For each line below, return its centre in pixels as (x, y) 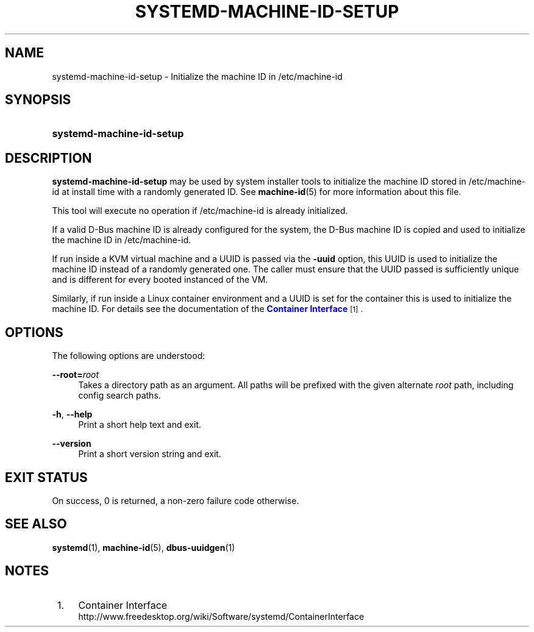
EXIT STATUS (46, 477)
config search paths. (119, 396)
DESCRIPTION (48, 158)
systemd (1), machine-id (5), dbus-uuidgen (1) (144, 547)
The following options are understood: (129, 356)
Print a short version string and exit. (150, 454)
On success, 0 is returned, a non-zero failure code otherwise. (176, 500)
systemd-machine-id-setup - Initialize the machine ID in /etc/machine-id (197, 76)
